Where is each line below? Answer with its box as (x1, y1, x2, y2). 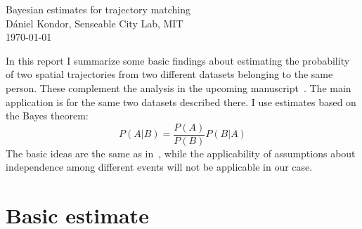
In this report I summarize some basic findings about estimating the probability (6, 53, 350, 67)
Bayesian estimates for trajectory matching (6, 2, 191, 16)
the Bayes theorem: (6, 108, 89, 123)
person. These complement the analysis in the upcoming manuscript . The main (6, 80, 351, 95)
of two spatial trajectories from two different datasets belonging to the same (6, 67, 333, 81)
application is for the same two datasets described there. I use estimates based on (6, 94, 356, 109)
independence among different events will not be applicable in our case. (6, 159, 313, 174)
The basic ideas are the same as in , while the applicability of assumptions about (6, 145, 356, 160)
